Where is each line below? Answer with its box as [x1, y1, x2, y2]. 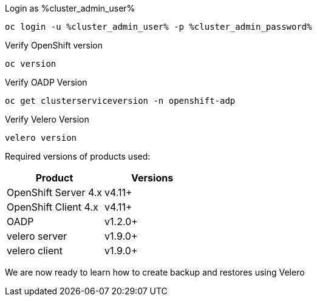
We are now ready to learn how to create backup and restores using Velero [5, 267, 305, 277]
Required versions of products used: [5, 151, 151, 161]
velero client [7, 245, 63, 257]
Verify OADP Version [5, 77, 87, 87]
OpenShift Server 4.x [7, 186, 103, 198]
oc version [5, 59, 56, 69]
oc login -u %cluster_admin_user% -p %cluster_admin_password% [5, 22, 312, 32]
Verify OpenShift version [5, 40, 103, 50]
